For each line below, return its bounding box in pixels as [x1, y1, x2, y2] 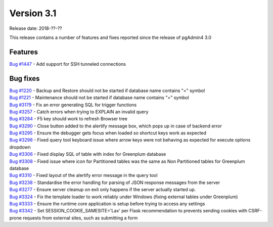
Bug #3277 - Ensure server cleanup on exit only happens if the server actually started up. [9, 187, 196, 193]
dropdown [9, 144, 31, 150]
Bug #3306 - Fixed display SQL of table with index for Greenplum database [9, 151, 166, 157]
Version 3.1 [9, 8, 57, 19]
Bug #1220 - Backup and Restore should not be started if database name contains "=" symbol [9, 87, 205, 94]
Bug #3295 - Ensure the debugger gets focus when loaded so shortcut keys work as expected [9, 130, 207, 136]
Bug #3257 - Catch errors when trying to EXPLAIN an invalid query [9, 109, 149, 115]
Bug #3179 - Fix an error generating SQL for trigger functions [9, 102, 137, 108]
